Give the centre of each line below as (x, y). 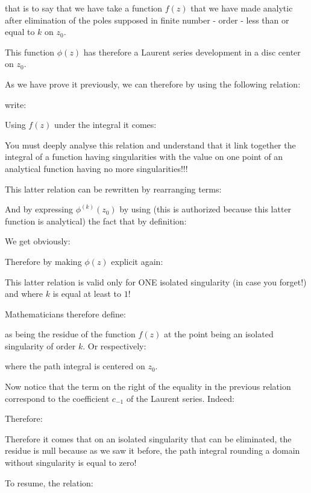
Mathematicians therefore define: (65, 313)
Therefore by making (43, 261)
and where (24, 294)
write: (16, 104)
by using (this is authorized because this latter (206, 209)
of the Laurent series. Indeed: (180, 398)
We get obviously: (38, 241)
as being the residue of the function (70, 334)
